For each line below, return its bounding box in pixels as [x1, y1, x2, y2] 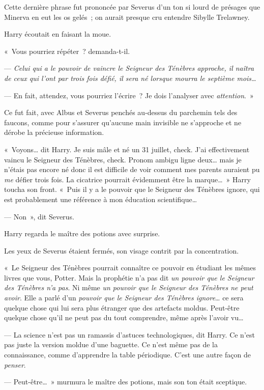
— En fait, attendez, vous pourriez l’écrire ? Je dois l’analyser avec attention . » [4, 90, 254, 100]
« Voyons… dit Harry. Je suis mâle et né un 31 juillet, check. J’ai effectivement [4, 144, 250, 154]
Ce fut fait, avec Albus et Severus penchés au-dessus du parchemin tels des [4, 107, 238, 118]
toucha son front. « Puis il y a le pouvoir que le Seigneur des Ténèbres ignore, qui [4, 184, 260, 194]
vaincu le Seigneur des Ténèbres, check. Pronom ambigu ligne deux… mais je [4, 154, 242, 164]
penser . [4, 359, 26, 370]
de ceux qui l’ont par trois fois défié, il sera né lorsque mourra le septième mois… [4, 72, 256, 83]
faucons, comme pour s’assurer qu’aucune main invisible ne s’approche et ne [4, 117, 242, 127]
